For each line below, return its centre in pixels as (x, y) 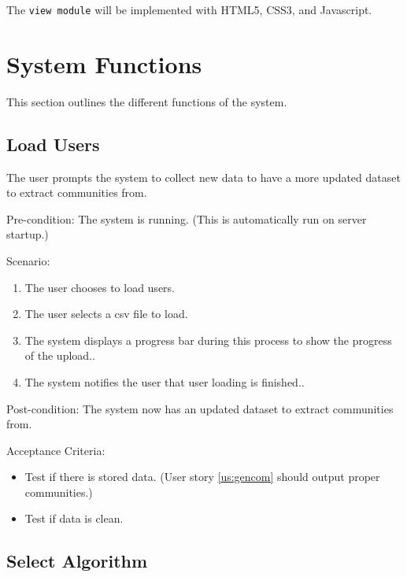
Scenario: (28, 260)
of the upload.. (60, 355)
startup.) (28, 234)
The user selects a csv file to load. (106, 314)
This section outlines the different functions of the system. (147, 101)
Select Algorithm (77, 561)
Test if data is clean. (74, 518)
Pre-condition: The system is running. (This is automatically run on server (187, 218)
